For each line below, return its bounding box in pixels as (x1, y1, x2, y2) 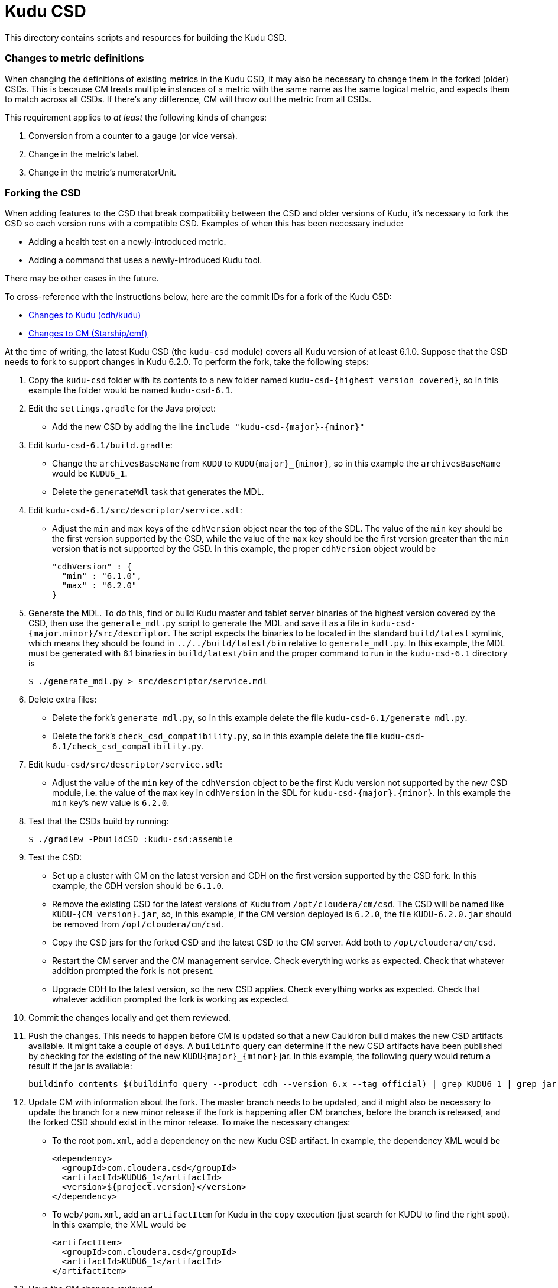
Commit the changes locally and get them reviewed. (28, 1012, 231, 1023)
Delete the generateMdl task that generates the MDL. (52, 487, 264, 497)
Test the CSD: (28, 852, 82, 863)
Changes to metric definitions (5, 52, 144, 64)
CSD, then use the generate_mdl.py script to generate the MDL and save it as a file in (28, 618, 369, 629)
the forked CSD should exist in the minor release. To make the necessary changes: (28, 1117, 351, 1128)
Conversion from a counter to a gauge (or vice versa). (28, 130, 238, 141)
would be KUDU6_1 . (52, 468, 128, 479)
